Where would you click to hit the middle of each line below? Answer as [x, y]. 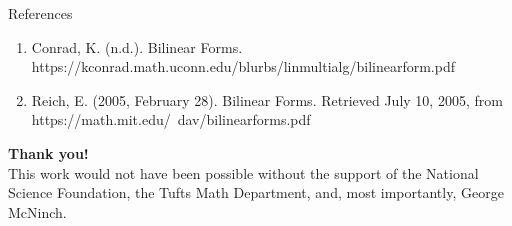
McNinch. [37, 211]
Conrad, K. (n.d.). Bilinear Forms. [137, 46]
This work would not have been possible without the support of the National [243, 172]
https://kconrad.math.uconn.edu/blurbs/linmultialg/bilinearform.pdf [243, 66]
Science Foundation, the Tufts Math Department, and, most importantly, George [256, 192]
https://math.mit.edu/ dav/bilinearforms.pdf [171, 119]
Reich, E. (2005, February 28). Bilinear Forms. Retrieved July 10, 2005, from [267, 99]
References [40, 13]
